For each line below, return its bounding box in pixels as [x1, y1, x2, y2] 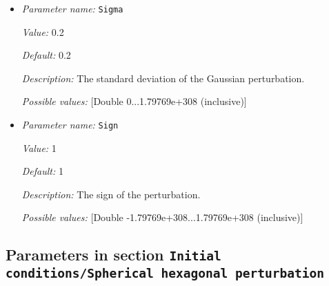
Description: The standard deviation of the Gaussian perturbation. [21, 70, 305, 85]
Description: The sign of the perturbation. [21, 187, 201, 201]
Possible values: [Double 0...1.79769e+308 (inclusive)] [21, 94, 247, 108]
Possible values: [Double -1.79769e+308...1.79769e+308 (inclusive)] [21, 210, 303, 225]
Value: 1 [21, 140, 57, 155]
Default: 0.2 [21, 48, 71, 62]
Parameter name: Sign [21, 117, 119, 132]
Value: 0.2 [21, 24, 64, 39]
